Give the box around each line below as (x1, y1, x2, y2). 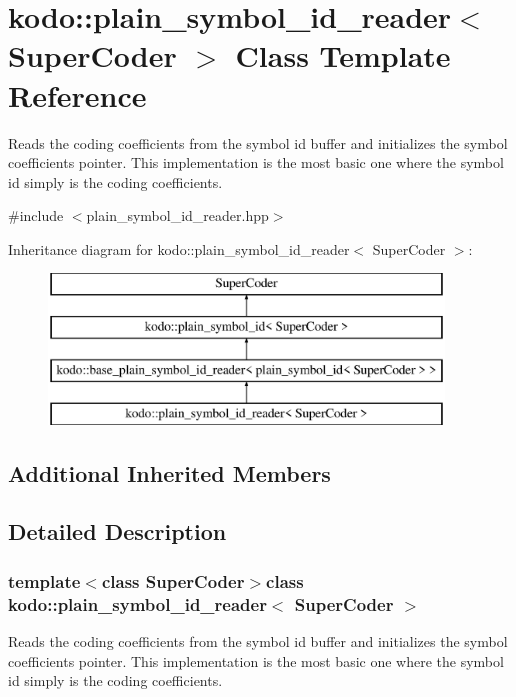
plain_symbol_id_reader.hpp (86, 205, 269, 226)
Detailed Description (8, 516, 227, 547)
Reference (8, 74, 147, 115)
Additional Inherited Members (8, 457, 331, 488)
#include (8, 205, 64, 226)
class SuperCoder (101, 568, 245, 593)
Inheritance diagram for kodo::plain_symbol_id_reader (8, 238, 350, 259)
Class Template (235, 35, 451, 76)
